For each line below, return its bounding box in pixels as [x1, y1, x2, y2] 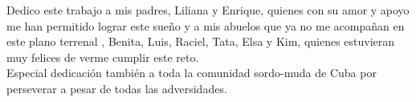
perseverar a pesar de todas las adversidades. [6, 80, 227, 96]
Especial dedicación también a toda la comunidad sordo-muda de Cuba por [6, 64, 377, 81]
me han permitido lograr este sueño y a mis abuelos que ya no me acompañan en [6, 17, 405, 34]
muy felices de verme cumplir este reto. [6, 48, 199, 65]
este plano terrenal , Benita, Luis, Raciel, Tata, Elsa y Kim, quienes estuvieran [6, 33, 395, 50]
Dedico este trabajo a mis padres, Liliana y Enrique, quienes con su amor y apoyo [6, 2, 410, 18]
